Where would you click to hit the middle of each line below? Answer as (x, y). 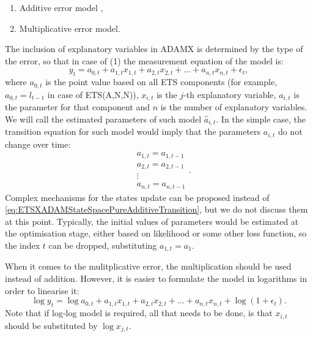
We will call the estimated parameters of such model (103, 119)
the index (23, 245)
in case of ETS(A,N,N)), (93, 94)
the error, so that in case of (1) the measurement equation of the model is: (144, 60)
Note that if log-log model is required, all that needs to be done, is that (139, 313)
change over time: (38, 144)
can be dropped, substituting (103, 245)
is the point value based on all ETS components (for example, (161, 82)
